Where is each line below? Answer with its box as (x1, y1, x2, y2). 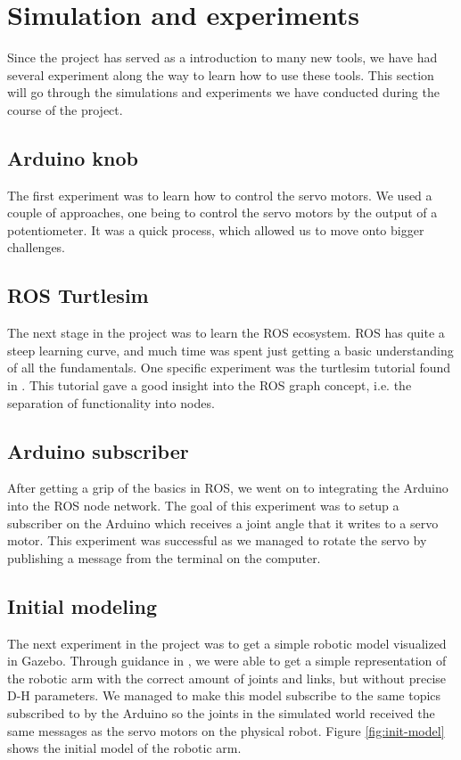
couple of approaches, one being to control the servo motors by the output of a (7, 203, 438, 222)
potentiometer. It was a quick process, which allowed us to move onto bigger (7, 220, 424, 239)
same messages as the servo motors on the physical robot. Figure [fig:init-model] (7, 721, 445, 740)
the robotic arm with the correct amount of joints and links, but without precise (7, 668, 447, 687)
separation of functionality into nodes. (7, 393, 215, 412)
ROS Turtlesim (7, 282, 149, 309)
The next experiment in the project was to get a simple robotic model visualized (7, 633, 447, 652)
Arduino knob (7, 143, 138, 171)
